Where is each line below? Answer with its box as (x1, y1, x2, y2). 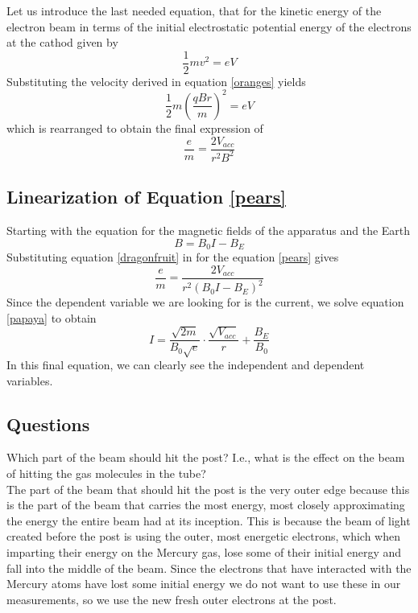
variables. (6, 372, 53, 389)
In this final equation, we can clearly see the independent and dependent (6, 356, 365, 372)
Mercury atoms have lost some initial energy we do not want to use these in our (6, 575, 401, 592)
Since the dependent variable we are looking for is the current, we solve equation (6, 294, 404, 311)
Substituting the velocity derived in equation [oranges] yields (6, 72, 306, 89)
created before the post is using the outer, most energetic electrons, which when (6, 528, 400, 545)
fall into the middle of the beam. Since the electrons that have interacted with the (6, 559, 412, 576)
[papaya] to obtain (6, 309, 97, 326)
